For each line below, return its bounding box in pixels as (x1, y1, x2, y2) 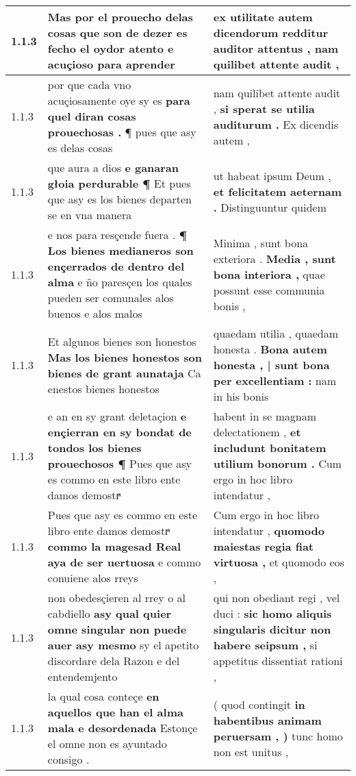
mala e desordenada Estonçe (47, 720, 198, 736)
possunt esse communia (213, 281, 325, 298)
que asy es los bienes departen (47, 191, 192, 207)
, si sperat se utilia (213, 100, 315, 116)
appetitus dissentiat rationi (213, 653, 343, 668)
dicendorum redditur (213, 25, 329, 40)
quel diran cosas (47, 108, 136, 124)
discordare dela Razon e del (47, 653, 180, 668)
